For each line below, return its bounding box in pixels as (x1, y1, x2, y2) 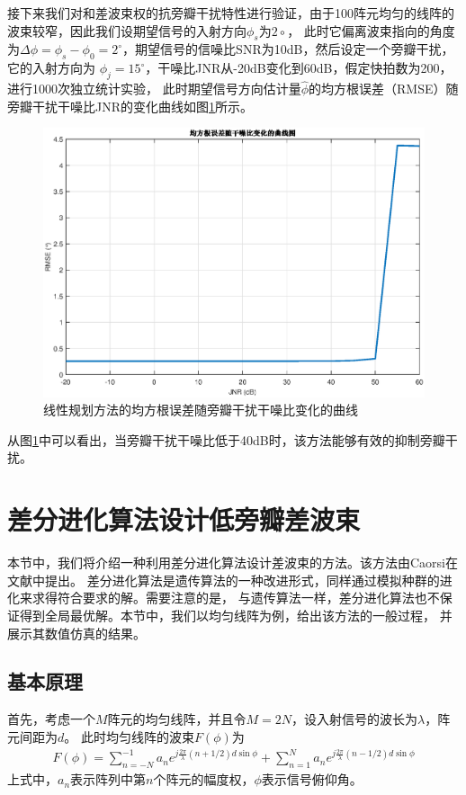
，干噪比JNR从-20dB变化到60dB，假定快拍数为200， (145, 58, 453, 77)
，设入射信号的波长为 (291, 710, 418, 728)
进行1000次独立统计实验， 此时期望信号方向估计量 (7, 79, 301, 98)
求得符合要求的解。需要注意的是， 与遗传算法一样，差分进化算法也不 (31, 588, 440, 607)
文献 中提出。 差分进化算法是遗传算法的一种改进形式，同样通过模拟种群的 (7, 570, 440, 589)
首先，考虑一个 (7, 710, 95, 728)
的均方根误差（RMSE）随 (309, 79, 459, 98)
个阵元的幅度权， (153, 770, 255, 789)
